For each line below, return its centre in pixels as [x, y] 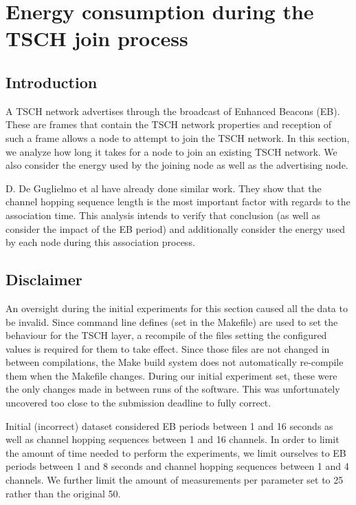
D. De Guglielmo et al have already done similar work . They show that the [164, 188]
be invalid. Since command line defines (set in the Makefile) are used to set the [172, 321]
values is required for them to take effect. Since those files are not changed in [168, 348]
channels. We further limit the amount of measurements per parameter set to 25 [175, 480]
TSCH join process [97, 38]
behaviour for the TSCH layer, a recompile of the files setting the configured [166, 335]
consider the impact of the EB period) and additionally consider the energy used [175, 228]
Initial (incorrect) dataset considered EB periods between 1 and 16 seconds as [169, 425]
